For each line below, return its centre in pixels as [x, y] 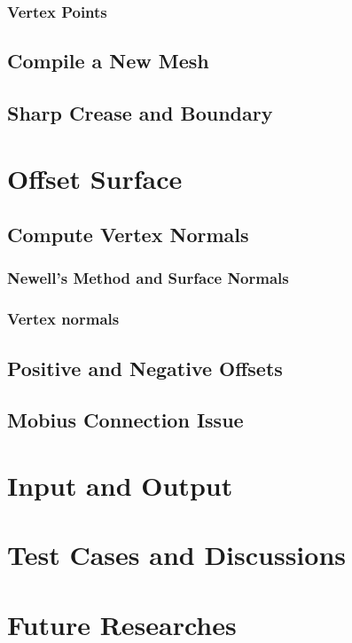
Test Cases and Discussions [177, 555]
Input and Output [120, 485]
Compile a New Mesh [108, 61]
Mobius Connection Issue [125, 420]
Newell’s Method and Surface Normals [148, 278]
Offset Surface [95, 178]
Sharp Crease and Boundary [140, 113]
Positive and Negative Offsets [145, 368]
